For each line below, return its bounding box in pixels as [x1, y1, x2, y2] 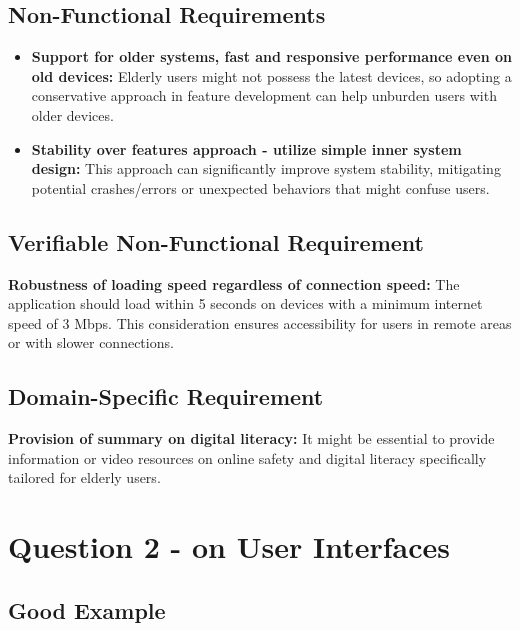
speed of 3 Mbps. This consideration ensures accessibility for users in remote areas [8, 312, 512, 333]
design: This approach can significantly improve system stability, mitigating [31, 158, 501, 179]
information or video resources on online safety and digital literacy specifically [8, 447, 487, 468]
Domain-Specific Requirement [8, 381, 324, 412]
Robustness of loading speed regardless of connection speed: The [8, 273, 460, 294]
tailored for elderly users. [8, 467, 161, 488]
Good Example [8, 594, 166, 625]
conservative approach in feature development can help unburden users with [31, 85, 497, 106]
